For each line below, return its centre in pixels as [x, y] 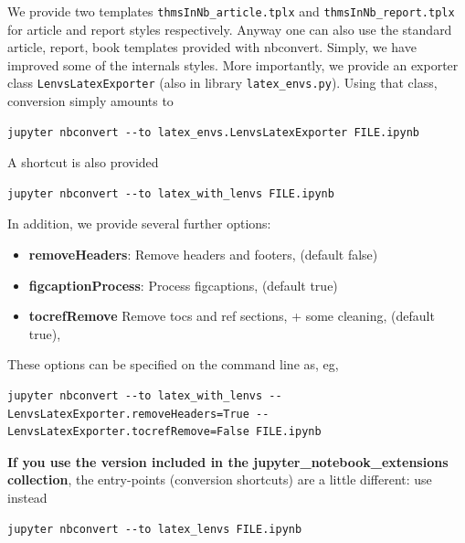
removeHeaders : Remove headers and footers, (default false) [203, 255]
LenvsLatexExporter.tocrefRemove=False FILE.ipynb [164, 432]
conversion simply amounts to [90, 101]
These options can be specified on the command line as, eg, [173, 364]
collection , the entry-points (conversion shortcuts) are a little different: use [220, 479]
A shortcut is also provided [83, 162]
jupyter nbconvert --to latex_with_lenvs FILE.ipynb [171, 193]
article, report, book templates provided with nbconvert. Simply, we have [212, 47]
